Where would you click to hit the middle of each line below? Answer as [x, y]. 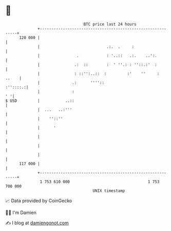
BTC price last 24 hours [110, 24]
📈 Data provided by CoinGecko [39, 201]
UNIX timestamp [109, 191]
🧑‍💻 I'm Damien [21, 212]
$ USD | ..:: [40, 101]
